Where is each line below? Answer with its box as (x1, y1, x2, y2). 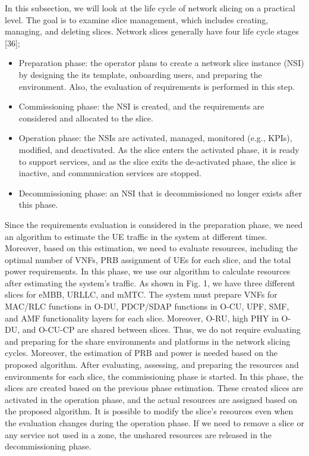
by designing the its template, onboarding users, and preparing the (18, 68, 262, 80)
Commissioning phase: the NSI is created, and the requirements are (18, 100, 264, 113)
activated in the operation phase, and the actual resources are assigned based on (5, 393, 298, 405)
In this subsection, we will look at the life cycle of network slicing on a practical (5, 2, 295, 14)
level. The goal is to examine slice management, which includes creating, (5, 13, 269, 26)
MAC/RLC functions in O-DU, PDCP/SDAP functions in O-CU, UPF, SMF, (5, 300, 289, 313)
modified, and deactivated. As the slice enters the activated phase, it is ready (18, 143, 299, 155)
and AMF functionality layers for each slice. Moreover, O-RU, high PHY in (5, 311, 279, 324)
